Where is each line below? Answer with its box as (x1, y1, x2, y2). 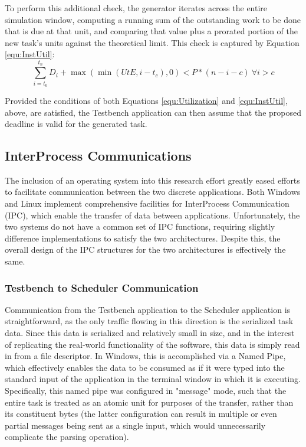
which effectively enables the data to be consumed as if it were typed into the (5, 361, 285, 373)
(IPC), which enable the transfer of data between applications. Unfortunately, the (5, 208, 300, 221)
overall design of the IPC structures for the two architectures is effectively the (5, 243, 286, 256)
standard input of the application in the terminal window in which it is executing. (5, 373, 301, 385)
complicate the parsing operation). (5, 430, 129, 443)
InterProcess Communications (5, 146, 192, 165)
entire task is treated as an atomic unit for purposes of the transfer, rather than (5, 396, 294, 408)
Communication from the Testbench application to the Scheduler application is (5, 303, 291, 315)
